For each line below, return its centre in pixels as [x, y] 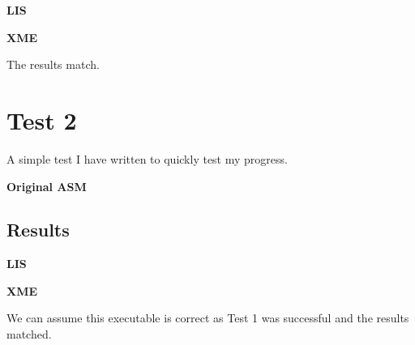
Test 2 [42, 119]
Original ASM [47, 186]
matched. [29, 334]
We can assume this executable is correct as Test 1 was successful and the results [208, 318]
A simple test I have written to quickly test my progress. [147, 158]
